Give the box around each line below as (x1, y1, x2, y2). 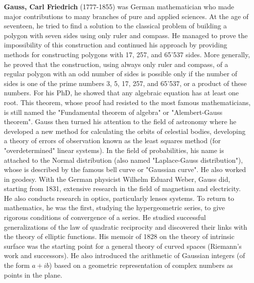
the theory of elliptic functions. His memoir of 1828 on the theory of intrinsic (4, 231, 234, 241)
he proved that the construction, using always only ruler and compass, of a (4, 59, 228, 69)
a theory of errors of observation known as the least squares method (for (4, 135, 221, 146)
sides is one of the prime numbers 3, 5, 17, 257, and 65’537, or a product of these (4, 78, 247, 88)
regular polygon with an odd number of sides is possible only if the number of (4, 68, 237, 79)
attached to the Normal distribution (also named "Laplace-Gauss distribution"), (4, 154, 243, 165)
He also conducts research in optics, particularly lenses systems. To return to (4, 193, 234, 203)
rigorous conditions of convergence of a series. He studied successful (4, 212, 206, 222)
